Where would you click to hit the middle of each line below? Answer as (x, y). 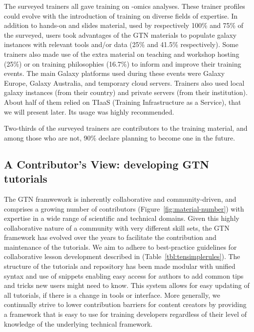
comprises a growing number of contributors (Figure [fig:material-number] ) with (124, 208)
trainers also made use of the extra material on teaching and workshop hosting (122, 54)
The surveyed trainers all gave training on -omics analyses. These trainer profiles (125, 6)
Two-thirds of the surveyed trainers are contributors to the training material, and (126, 128)
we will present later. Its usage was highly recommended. (89, 111)
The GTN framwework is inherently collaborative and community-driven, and (120, 199)
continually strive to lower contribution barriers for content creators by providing (125, 304)
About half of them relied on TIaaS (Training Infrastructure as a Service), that (123, 102)
